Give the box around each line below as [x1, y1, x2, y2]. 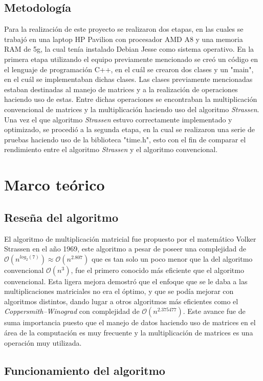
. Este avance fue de [183, 306, 246, 316]
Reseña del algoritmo [4, 209, 119, 225]
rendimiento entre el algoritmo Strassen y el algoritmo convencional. [4, 144, 218, 155]
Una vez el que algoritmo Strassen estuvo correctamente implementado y [4, 114, 232, 124]
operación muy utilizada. [4, 337, 82, 348]
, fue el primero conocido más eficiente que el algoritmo [71, 264, 244, 275]
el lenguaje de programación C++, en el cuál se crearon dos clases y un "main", [4, 63, 254, 74]
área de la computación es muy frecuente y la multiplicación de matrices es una [4, 327, 253, 338]
